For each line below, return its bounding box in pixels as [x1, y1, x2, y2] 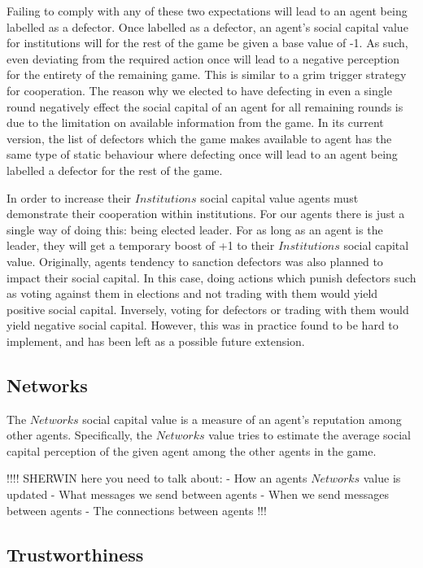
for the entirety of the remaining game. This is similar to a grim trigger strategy [7, 66, 407, 83]
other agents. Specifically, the [7, 426, 153, 443]
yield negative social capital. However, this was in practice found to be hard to [7, 317, 399, 334]
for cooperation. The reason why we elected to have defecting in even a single [7, 81, 392, 98]
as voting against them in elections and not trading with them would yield [7, 285, 378, 302]
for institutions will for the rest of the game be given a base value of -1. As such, [7, 34, 408, 51]
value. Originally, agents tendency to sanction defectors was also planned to [7, 252, 383, 269]
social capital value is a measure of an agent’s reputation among [82, 410, 402, 427]
